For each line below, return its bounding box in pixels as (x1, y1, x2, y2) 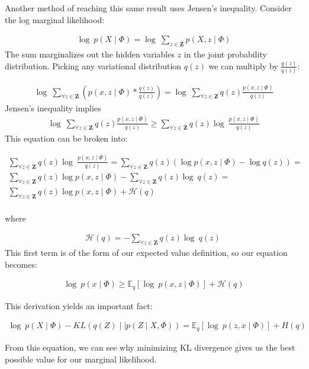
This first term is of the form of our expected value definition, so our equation (5, 246, 288, 259)
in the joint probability (184, 48, 267, 60)
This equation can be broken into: (5, 131, 128, 144)
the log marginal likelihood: (5, 13, 105, 25)
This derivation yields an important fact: (5, 299, 153, 312)
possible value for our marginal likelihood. (5, 352, 157, 365)
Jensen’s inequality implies (5, 101, 101, 114)
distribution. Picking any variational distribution (5, 59, 182, 72)
